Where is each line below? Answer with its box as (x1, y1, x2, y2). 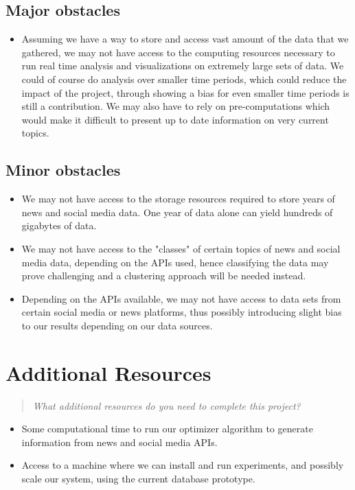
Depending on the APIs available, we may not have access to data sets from (21, 291, 341, 305)
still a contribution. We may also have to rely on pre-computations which (21, 99, 330, 113)
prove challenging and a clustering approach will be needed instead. (21, 268, 306, 283)
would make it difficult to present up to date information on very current (21, 112, 329, 126)
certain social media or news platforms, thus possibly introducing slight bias (21, 305, 342, 319)
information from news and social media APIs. (21, 434, 218, 449)
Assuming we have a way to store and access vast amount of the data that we (21, 32, 349, 46)
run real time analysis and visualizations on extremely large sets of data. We (21, 58, 344, 73)
